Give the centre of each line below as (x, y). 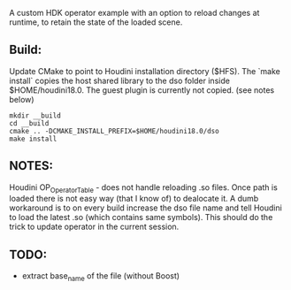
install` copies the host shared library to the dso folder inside (119, 80)
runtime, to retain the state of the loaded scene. (96, 22)
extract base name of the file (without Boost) (100, 277)
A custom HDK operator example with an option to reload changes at (134, 13)
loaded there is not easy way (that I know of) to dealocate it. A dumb (134, 199)
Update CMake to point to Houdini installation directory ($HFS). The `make (145, 71)
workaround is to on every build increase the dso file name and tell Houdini (146, 208)
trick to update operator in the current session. (94, 227)
